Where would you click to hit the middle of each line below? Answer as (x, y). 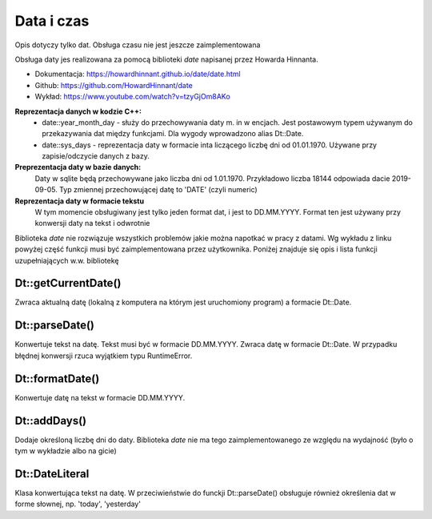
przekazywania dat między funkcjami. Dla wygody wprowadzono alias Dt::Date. (173, 134)
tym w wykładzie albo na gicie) (66, 451)
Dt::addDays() (51, 420)
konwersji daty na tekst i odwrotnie (92, 223)
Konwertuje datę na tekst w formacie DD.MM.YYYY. (100, 397)
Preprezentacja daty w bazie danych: (78, 167)
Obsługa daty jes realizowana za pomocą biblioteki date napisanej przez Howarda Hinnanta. (167, 59)
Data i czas (52, 21)
